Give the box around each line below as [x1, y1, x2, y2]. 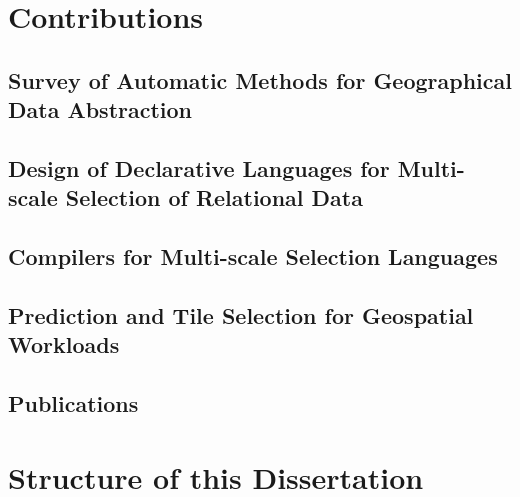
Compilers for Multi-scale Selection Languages [8, 241, 498, 272]
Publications [8, 388, 139, 419]
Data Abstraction [8, 94, 193, 125]
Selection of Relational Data [65, 182, 363, 213]
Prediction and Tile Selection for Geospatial [8, 299, 474, 330]
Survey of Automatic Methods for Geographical [8, 64, 512, 95]
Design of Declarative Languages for [8, 152, 390, 183]
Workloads [8, 329, 120, 360]
